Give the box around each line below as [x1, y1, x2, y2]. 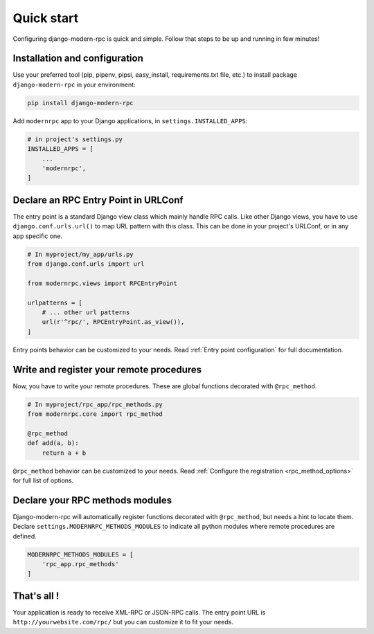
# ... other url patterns [42, 308, 130, 316]
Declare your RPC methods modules [12, 494, 172, 506]
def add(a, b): [27, 440, 79, 447]
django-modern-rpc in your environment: [12, 80, 136, 89]
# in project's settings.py [27, 135, 123, 143]
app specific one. [12, 232, 62, 240]
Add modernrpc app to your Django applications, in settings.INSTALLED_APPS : [12, 116, 248, 125]
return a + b [42, 449, 87, 457]
